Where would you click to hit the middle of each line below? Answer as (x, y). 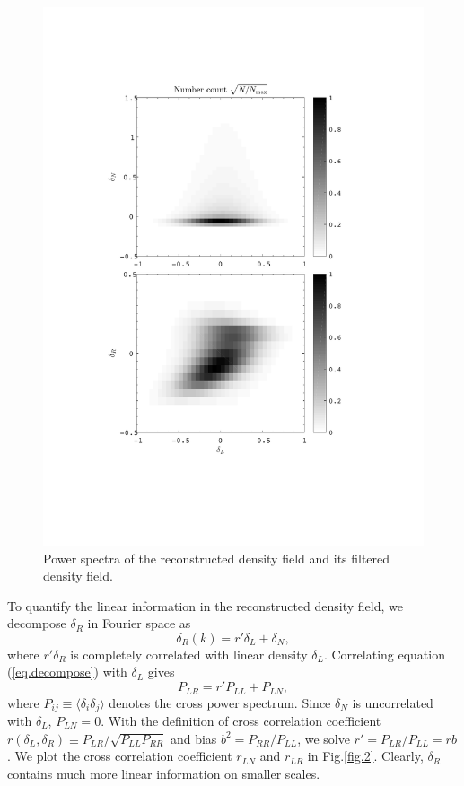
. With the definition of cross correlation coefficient (241, 720)
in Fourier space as (139, 623)
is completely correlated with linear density (189, 654)
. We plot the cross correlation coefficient (120, 756)
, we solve (324, 738)
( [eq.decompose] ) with (67, 672)
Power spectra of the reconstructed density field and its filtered (217, 558)
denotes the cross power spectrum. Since (220, 702)
